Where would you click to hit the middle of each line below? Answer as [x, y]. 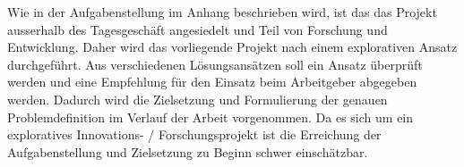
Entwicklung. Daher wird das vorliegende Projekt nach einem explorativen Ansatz [232, 47]
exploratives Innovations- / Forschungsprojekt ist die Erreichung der [194, 134]
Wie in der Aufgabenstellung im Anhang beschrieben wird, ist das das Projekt [222, 12]
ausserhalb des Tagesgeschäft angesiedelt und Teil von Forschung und [198, 29]
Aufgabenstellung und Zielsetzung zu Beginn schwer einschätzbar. [188, 151]
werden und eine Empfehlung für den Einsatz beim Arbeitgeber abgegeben [212, 82]
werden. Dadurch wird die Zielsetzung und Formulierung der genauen [198, 99]
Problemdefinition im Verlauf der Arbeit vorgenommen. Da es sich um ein [211, 117]
